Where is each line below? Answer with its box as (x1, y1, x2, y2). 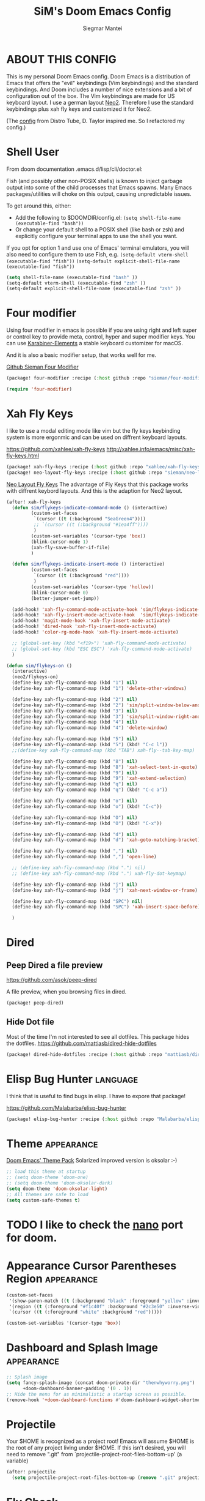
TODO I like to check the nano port (6, 1218, 184, 1232)
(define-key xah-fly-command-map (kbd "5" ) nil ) (12, 736, 138, 742)
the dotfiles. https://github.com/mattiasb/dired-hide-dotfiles (6, 1039, 157, 1047)
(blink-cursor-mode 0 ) (31, 590, 88, 596)
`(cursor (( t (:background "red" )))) (33, 572, 130, 579)
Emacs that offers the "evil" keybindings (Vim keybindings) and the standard (6, 79, 198, 86)
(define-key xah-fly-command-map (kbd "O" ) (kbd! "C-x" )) (12, 820, 163, 826)
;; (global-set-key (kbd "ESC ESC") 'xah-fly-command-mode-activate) (12, 646, 192, 652)
